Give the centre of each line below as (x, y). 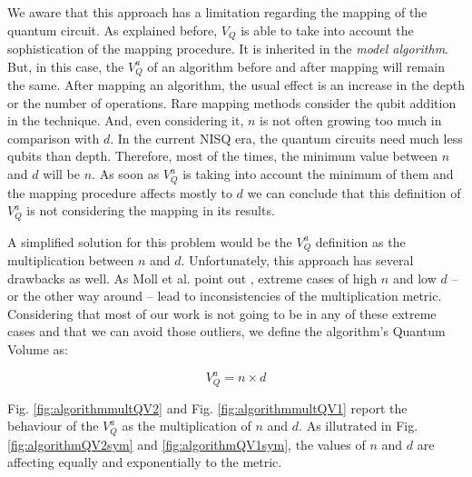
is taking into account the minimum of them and (318, 174)
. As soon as (126, 174)
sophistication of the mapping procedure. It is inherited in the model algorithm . (228, 49)
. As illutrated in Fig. (359, 426)
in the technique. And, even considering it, (126, 120)
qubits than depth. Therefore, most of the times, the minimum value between (222, 156)
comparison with (54, 138)
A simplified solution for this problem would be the (150, 241)
